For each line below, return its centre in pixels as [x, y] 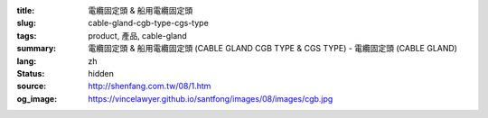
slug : [26, 23]
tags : [27, 35]
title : [26, 10]
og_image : [37, 98]
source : [32, 86]
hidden [101, 73]
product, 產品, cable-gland [137, 35]
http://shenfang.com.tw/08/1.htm [150, 86]
